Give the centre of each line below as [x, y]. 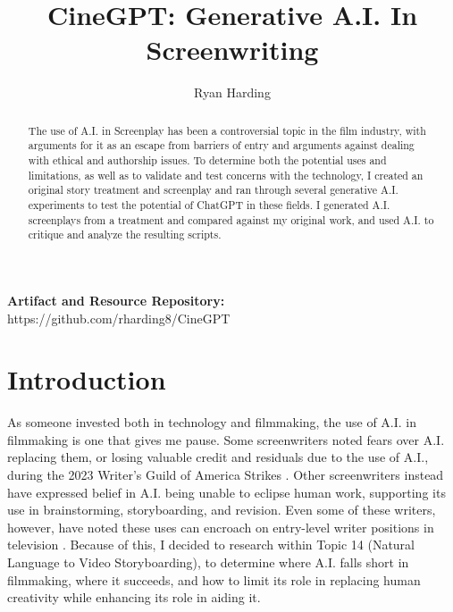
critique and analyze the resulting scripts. [125, 235]
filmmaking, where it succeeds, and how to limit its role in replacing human [214, 579]
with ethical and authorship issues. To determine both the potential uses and [207, 160]
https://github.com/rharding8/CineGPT [119, 318]
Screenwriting [232, 50]
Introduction [87, 379]
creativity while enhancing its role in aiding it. [134, 597]
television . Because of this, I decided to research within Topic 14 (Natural [211, 545]
